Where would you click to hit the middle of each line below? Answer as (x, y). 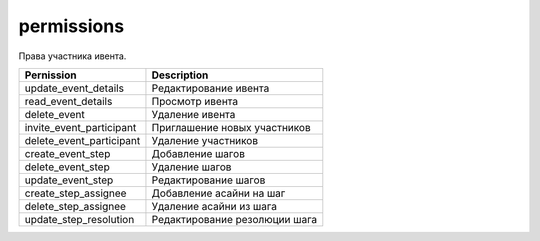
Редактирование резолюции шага (234, 219)
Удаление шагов (191, 167)
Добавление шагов (198, 153)
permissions (71, 26)
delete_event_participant (82, 140)
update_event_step (69, 180)
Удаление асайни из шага (214, 206)
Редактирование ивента (210, 88)
